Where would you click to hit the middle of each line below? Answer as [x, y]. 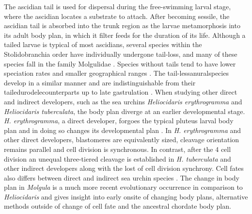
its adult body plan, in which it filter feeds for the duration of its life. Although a [125, 35]
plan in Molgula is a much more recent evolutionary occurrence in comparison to [123, 187]
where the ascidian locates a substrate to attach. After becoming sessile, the [117, 16]
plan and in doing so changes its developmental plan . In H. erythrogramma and [123, 130]
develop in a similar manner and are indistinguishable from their [100, 82]
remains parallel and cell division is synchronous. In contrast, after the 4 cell [118, 149]
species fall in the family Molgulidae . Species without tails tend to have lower [120, 63]
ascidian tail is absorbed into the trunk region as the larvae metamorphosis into [122, 25]
